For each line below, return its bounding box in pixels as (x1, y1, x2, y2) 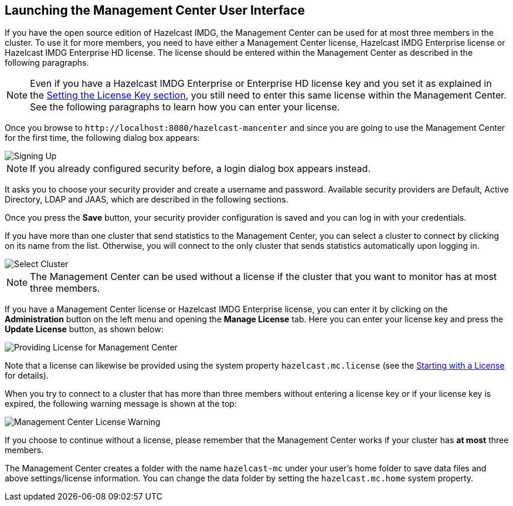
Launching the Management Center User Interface (5, 3, 305, 18)
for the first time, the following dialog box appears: (5, 133, 200, 143)
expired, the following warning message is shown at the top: (5, 399, 237, 409)
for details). (5, 370, 49, 381)
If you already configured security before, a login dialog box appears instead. (30, 163, 371, 175)
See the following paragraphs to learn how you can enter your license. (30, 101, 340, 113)
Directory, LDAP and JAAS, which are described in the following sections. (5, 194, 288, 205)
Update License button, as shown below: (5, 324, 164, 335)
